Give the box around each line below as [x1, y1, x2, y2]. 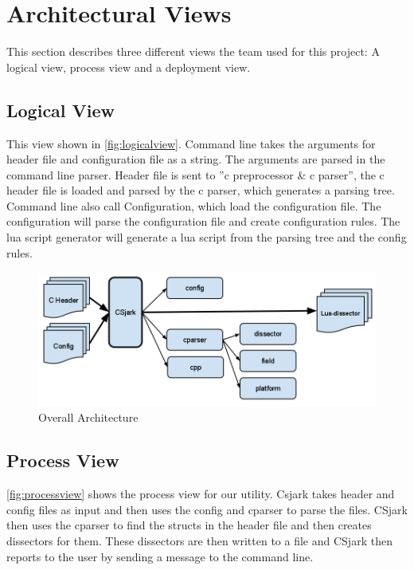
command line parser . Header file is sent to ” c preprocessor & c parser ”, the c [6, 166, 385, 183]
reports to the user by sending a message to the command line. [6, 548, 314, 564]
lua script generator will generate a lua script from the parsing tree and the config [6, 229, 407, 246]
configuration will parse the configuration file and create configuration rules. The [6, 213, 400, 230]
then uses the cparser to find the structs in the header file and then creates [6, 517, 372, 533]
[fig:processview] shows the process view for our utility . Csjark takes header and [6, 485, 395, 502]
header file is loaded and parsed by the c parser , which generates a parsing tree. [6, 182, 395, 199]
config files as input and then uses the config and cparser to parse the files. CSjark [6, 501, 408, 517]
